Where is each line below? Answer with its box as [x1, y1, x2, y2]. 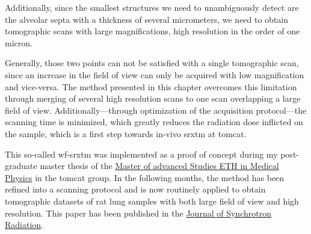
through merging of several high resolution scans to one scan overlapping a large [5, 92, 301, 105]
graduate [5, 159, 37, 172]
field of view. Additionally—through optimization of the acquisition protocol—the [5, 103, 307, 116]
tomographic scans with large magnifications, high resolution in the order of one [5, 25, 300, 37]
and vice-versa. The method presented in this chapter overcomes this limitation [5, 80, 297, 93]
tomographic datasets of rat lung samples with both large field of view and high [5, 194, 299, 207]
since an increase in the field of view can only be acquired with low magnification [5, 68, 304, 81]
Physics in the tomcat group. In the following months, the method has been [5, 171, 285, 183]
